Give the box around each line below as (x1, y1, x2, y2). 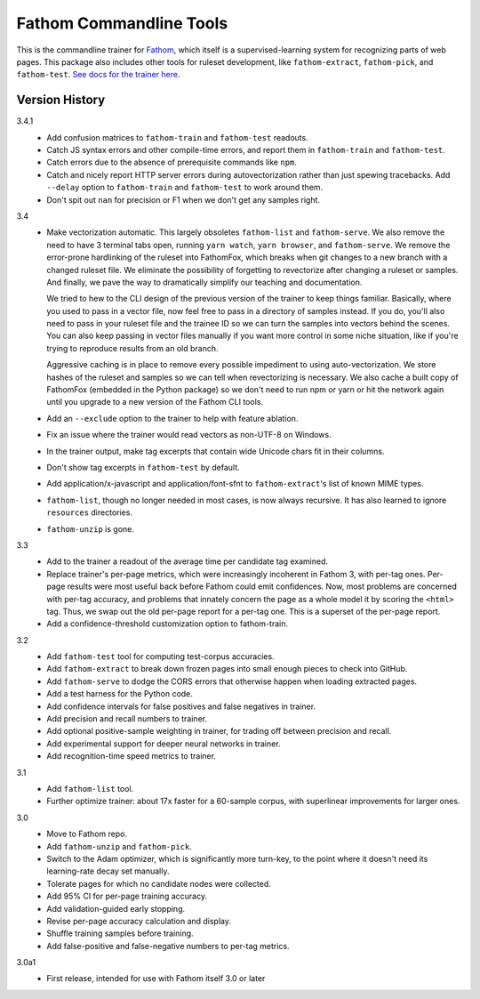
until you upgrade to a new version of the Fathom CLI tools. (46, 397, 264, 407)
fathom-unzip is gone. (46, 523, 135, 534)
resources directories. (46, 507, 133, 518)
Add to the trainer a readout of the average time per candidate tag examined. (46, 556, 329, 567)
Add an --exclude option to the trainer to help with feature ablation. (46, 413, 299, 423)
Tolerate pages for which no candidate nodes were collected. (46, 878, 271, 889)
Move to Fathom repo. (46, 828, 128, 840)
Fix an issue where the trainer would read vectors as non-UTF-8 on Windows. (46, 430, 332, 440)
